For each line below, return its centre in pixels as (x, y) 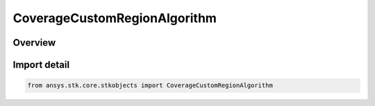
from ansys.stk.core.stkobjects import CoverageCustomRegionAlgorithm (150, 86)
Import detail (41, 65)
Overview (34, 43)
